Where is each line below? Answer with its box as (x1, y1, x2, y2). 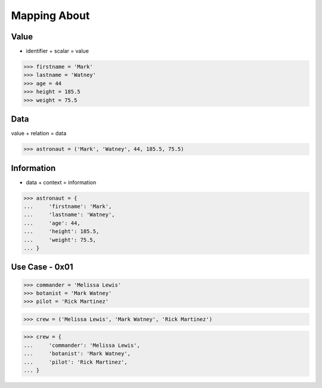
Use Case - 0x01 (11, 262, 73, 272)
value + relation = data (11, 130, 67, 137)
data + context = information (26, 179, 97, 186)
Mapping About (11, 9, 90, 22)
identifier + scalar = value (26, 48, 89, 55)
